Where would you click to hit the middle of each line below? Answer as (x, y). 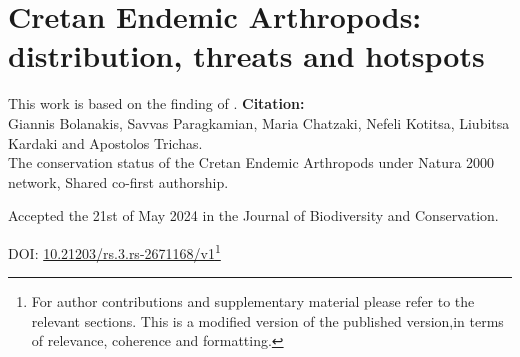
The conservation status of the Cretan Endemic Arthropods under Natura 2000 (251, 162)
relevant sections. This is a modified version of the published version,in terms (267, 320)
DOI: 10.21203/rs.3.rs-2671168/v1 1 (114, 251)
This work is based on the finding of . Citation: (156, 103)
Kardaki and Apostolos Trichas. (105, 142)
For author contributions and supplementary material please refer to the (253, 301)
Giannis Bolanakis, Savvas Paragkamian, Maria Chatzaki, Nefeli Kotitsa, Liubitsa (259, 122)
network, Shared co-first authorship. (118, 181)
